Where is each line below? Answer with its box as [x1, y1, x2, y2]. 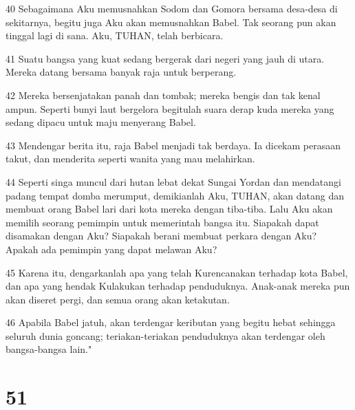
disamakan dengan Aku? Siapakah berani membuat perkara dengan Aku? [6, 228, 317, 243]
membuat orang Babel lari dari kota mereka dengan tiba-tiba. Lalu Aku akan [6, 202, 333, 216]
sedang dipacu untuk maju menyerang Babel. [6, 115, 196, 129]
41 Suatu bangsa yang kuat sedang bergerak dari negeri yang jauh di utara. [6, 51, 325, 65]
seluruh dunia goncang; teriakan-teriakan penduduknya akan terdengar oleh [6, 328, 325, 343]
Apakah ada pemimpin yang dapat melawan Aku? [6, 241, 217, 256]
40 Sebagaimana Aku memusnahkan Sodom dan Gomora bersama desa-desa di [6, 1, 338, 15]
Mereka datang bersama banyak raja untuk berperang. [6, 65, 237, 79]
